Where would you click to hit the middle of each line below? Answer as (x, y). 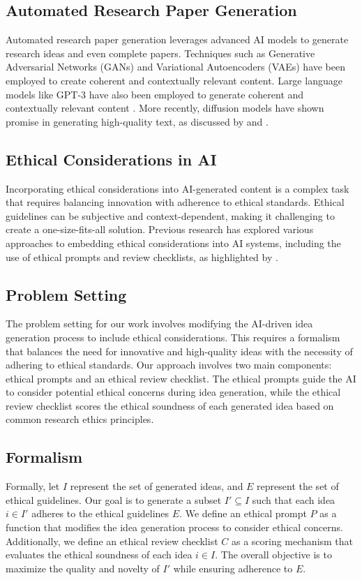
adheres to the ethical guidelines (100, 513)
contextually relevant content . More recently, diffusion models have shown (165, 108)
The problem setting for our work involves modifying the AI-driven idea (159, 324)
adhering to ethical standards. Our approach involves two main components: (169, 365)
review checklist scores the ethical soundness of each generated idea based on (170, 405)
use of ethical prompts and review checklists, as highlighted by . (142, 256)
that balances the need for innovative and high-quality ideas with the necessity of (179, 351)
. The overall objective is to (273, 555)
